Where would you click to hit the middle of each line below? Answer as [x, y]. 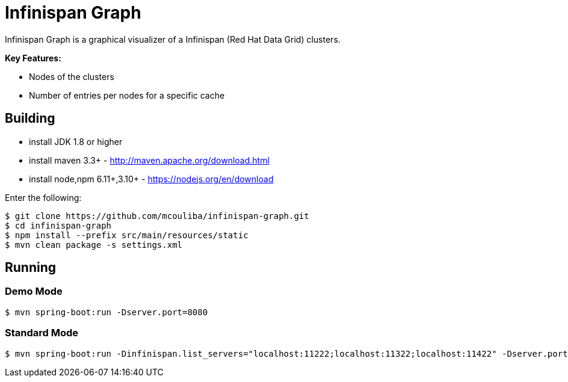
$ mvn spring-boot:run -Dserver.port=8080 [106, 312]
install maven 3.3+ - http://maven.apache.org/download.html [149, 160]
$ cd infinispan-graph [58, 225]
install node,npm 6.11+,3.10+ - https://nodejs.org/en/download [151, 179]
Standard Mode [42, 333]
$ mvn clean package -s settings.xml [94, 245]
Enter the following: [43, 197]
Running [31, 268]
